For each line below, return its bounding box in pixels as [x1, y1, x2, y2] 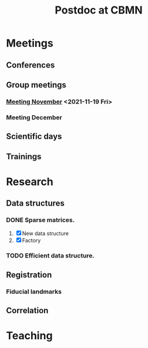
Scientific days [6, 132, 62, 142]
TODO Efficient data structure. [6, 252, 95, 260]
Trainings [6, 151, 42, 162]
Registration [6, 270, 52, 280]
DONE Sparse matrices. [6, 216, 75, 224]
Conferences [6, 60, 55, 70]
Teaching [6, 329, 53, 343]
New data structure [22, 230, 69, 237]
